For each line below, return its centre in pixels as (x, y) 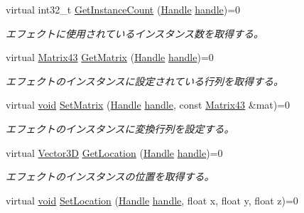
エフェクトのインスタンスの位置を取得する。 (110, 176)
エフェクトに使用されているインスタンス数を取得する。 (135, 33)
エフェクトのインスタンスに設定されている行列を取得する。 (145, 81)
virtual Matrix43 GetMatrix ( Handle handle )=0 (110, 57)
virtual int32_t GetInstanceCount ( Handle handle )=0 (123, 9)
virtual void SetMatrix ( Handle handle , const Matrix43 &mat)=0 (148, 105)
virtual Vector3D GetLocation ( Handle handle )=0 (114, 152)
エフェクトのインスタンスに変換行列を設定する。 (120, 128)
